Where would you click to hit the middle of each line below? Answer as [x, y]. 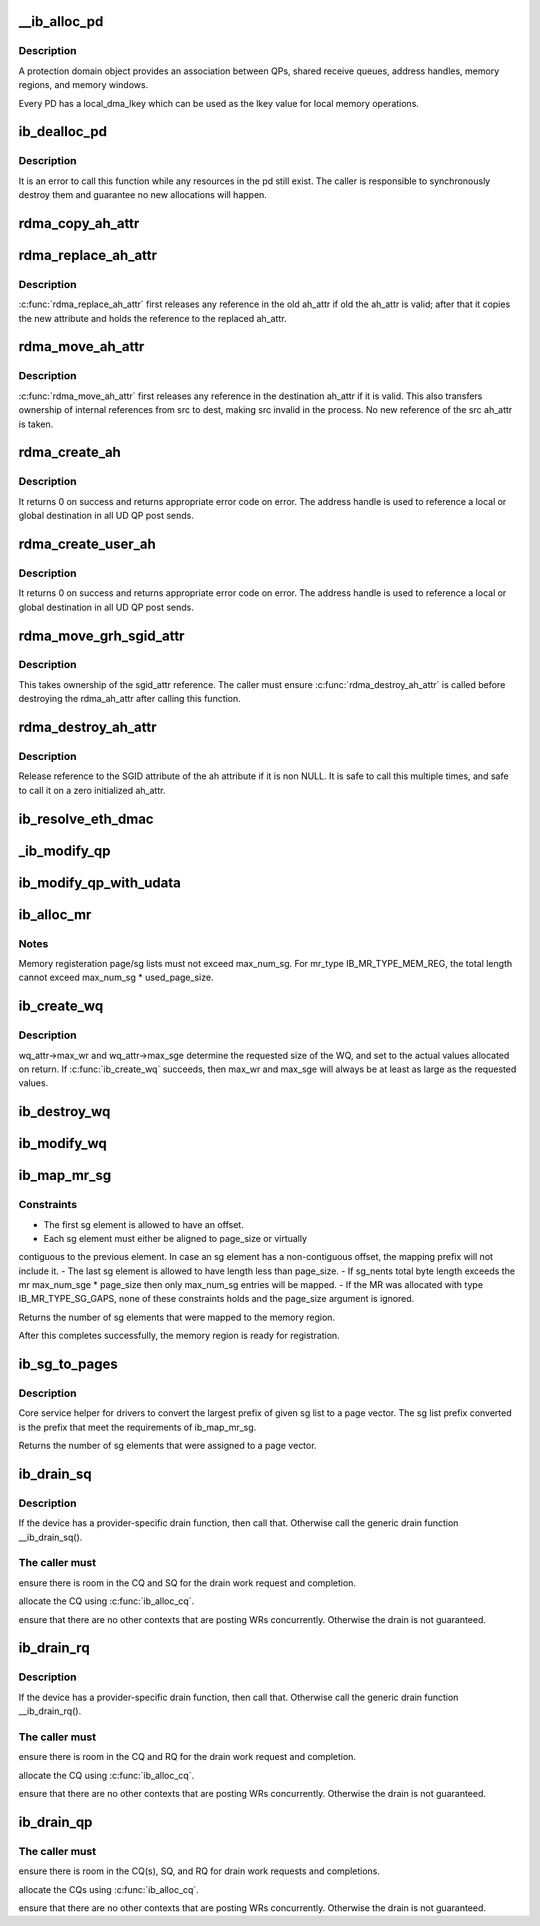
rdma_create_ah [70, 452]
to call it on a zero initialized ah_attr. [92, 790]
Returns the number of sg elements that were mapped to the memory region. [176, 1317]
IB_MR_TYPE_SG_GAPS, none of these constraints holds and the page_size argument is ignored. [216, 1299]
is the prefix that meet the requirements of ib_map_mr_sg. [137, 1427]
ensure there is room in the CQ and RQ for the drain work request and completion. [187, 1757]
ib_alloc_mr [55, 914]
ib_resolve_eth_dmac [86, 818]
